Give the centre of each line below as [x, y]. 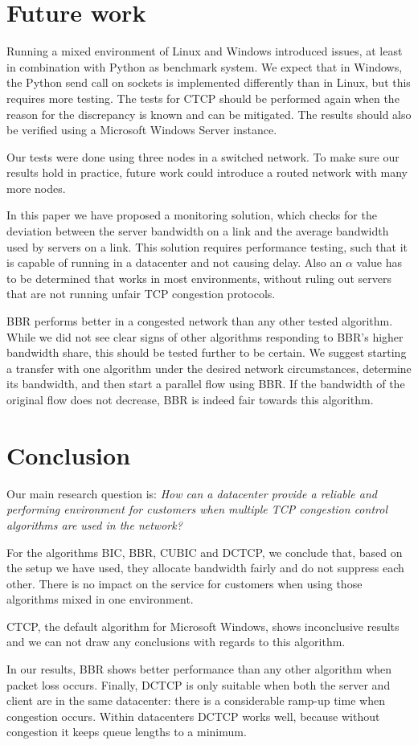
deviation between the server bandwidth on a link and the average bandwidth [198, 231]
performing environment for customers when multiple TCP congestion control [197, 509]
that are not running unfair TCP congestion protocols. [141, 294]
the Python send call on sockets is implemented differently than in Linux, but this [209, 82]
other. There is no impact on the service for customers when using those [184, 583]
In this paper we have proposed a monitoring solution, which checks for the [192, 215]
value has [379, 262]
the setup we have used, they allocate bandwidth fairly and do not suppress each [205, 568]
